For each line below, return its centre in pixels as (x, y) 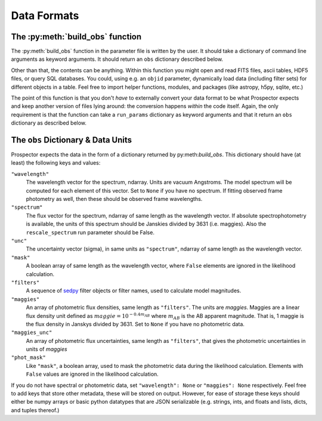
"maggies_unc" (32, 333)
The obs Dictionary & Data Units (72, 140)
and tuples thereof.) (35, 410)
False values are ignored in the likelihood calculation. (92, 374)
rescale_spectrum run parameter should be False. (90, 232)
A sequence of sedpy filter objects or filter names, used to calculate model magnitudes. (134, 291)
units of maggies (47, 349)
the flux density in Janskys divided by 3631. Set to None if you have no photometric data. (135, 324)
